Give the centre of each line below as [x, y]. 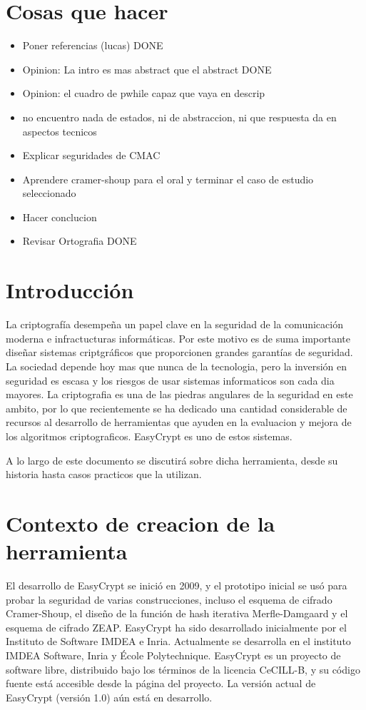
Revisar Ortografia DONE [80, 241]
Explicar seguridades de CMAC [91, 155]
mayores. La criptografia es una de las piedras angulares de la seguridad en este [179, 394]
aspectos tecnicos [60, 131]
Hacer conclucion [60, 217]
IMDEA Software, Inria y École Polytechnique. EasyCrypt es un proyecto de [173, 655]
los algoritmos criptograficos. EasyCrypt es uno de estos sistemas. [149, 436]
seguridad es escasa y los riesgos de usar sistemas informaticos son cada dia [170, 380]
